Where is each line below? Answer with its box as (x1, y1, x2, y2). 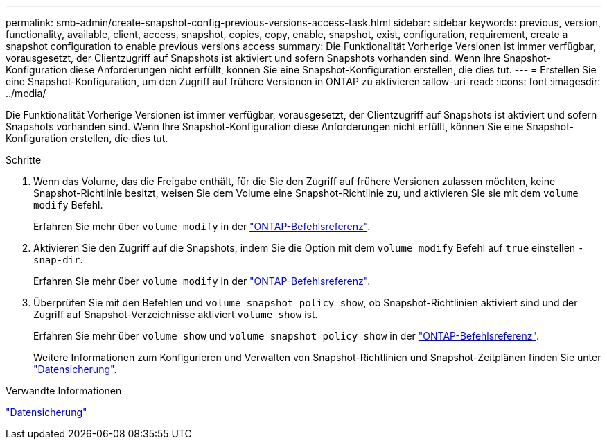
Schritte (6, 154, 42, 166)
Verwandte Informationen (6, 385, 122, 396)
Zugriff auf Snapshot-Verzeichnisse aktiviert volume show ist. (33, 308, 318, 320)
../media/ (6, 87, 46, 99)
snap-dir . (33, 254, 83, 265)
